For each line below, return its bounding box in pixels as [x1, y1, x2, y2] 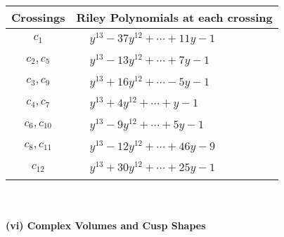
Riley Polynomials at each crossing [76, 9, 273, 25]
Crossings [11, 9, 65, 25]
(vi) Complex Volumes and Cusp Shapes [6, 217, 206, 232]
